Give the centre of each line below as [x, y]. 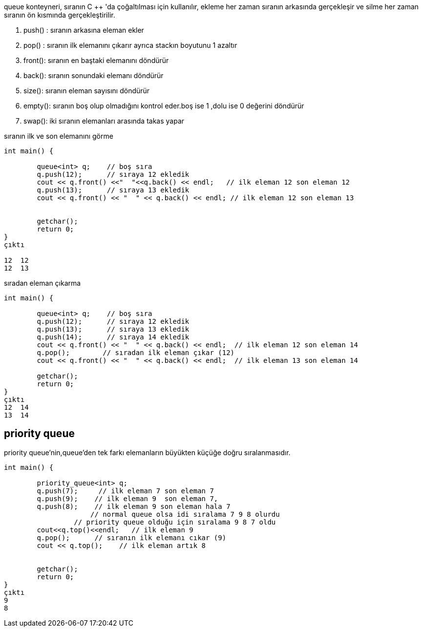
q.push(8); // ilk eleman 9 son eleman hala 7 [134, 506]
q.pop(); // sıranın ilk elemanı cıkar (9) [132, 537]
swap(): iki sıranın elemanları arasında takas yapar [104, 121]
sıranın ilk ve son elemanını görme [59, 136]
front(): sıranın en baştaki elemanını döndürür [96, 60]
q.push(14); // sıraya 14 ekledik [113, 337]
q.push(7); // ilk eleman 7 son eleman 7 [125, 491]
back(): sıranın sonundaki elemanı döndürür [94, 75]
